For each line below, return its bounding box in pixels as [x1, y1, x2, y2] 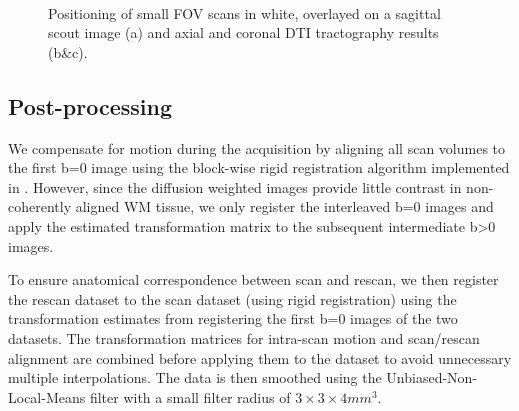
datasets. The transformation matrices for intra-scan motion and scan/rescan [8, 327, 480, 348]
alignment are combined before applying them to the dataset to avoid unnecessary [8, 347, 512, 368]
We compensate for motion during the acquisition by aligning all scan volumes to [8, 137, 506, 158]
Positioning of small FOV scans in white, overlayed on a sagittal [48, 2, 441, 23]
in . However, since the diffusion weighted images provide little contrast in [8, 176, 462, 197]
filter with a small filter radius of [89, 386, 291, 407]
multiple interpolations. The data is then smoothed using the [8, 367, 382, 388]
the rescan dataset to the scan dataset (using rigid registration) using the [8, 288, 457, 309]
